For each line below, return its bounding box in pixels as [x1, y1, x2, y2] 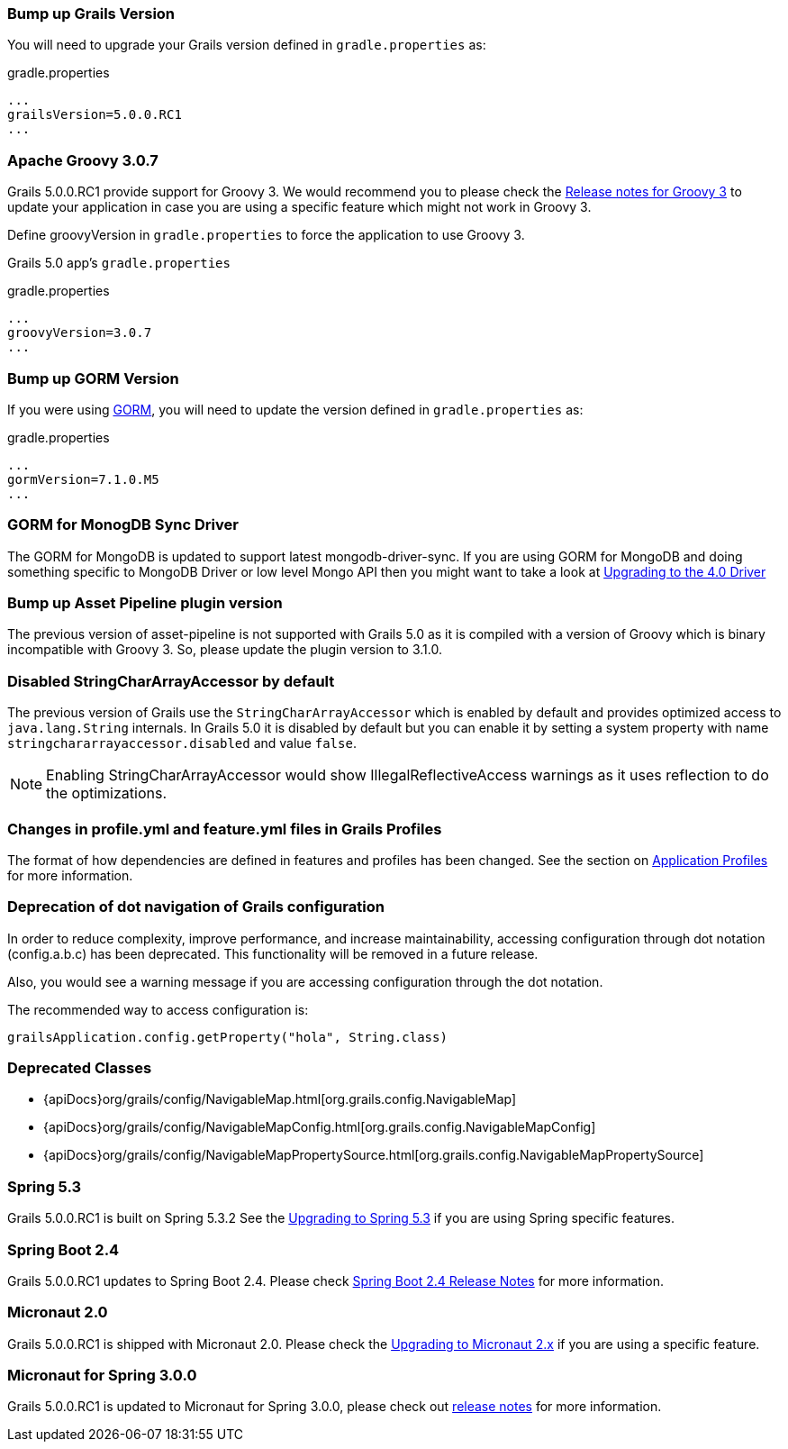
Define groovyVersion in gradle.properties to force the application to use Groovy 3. [7, 227, 525, 243]
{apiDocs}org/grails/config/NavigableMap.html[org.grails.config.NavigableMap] [43, 1091, 517, 1107]
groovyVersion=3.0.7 [7, 325, 152, 341]
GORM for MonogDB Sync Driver [7, 515, 239, 534]
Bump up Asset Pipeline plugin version [7, 594, 283, 612]
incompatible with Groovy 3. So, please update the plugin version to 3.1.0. [7, 642, 442, 658]
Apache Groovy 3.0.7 [7, 150, 159, 169]
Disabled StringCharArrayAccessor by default [7, 671, 335, 690]
